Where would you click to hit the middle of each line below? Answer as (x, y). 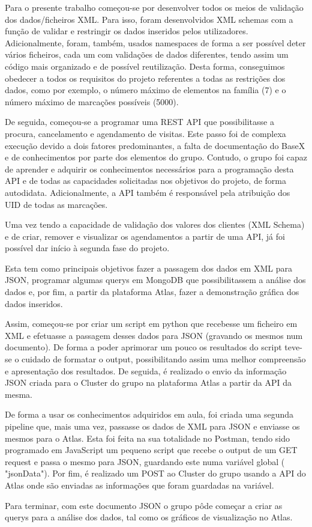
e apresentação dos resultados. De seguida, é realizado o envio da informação (146, 370)
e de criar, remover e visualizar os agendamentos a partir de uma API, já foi (145, 236)
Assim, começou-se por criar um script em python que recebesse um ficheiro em (151, 324)
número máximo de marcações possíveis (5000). (92, 101)
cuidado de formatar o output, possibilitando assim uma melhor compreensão (164, 359)
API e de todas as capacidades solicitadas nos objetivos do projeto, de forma (146, 181)
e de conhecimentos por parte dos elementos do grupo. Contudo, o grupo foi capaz (156, 157)
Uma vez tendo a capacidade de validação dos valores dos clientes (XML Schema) (155, 224)
